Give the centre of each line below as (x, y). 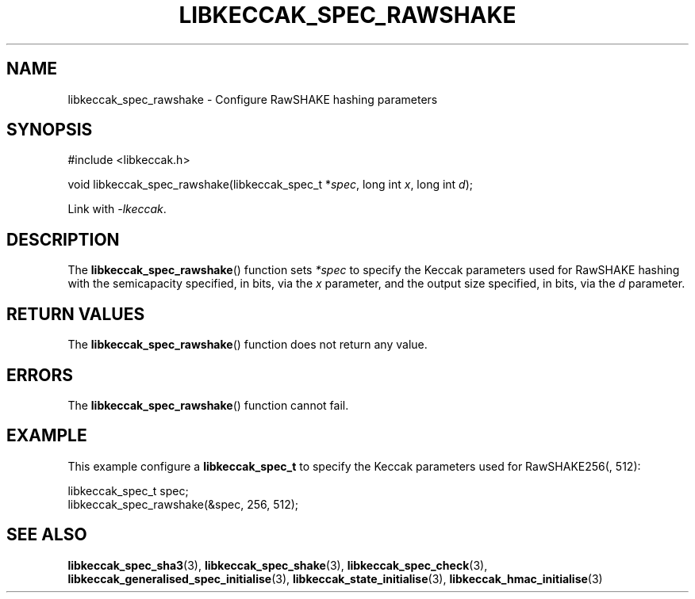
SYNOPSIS (50, 130)
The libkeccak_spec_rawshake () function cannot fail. (208, 405)
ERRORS (40, 375)
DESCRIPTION (63, 239)
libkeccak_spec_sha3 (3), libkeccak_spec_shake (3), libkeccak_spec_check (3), (278, 565)
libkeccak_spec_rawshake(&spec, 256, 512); (183, 504)
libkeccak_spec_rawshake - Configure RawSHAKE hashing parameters (253, 99)
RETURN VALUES (76, 314)
